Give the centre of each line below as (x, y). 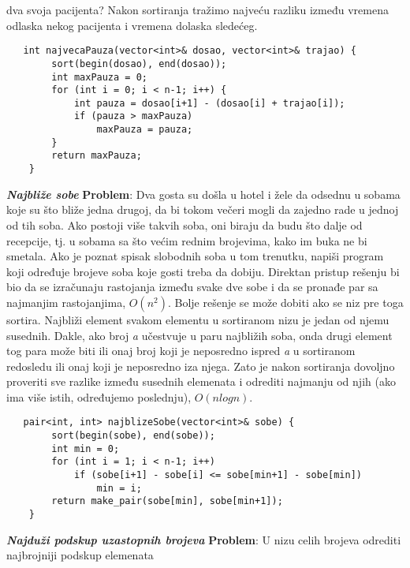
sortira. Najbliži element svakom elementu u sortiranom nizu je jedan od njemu (198, 319)
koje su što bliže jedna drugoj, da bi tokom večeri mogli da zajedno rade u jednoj (203, 209)
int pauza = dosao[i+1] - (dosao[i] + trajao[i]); (209, 103)
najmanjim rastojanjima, (66, 302)
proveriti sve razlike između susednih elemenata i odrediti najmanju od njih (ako (201, 381)
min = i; (119, 488)
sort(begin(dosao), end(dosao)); (139, 64)
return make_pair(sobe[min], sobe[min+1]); (167, 501)
